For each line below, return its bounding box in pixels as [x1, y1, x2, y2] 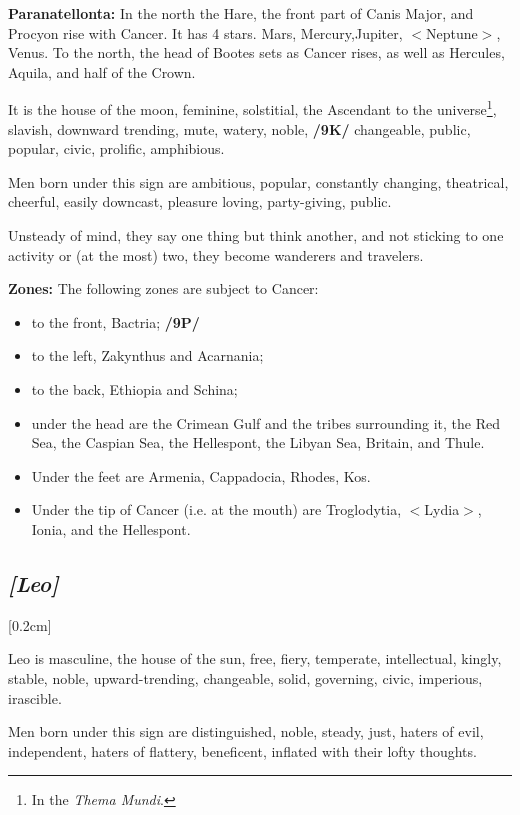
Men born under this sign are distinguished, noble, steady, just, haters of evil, [8, 721, 484, 742]
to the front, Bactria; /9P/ [31, 311, 200, 332]
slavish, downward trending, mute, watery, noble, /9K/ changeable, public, [8, 118, 471, 139]
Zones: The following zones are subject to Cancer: [8, 278, 319, 299]
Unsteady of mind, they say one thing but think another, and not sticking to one [8, 225, 504, 245]
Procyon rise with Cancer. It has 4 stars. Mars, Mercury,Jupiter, [8, 22, 403, 43]
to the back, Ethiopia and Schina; [31, 378, 238, 399]
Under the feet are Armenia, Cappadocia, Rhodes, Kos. [31, 465, 371, 486]
